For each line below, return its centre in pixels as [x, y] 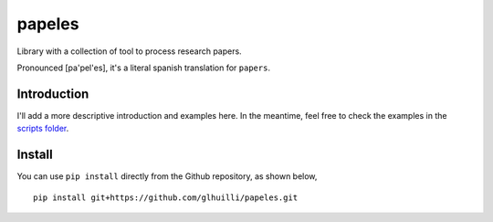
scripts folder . [43, 129]
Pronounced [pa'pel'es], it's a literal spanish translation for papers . [144, 68]
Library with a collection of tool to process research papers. [129, 51]
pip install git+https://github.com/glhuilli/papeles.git [166, 197]
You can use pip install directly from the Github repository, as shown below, [167, 176]
